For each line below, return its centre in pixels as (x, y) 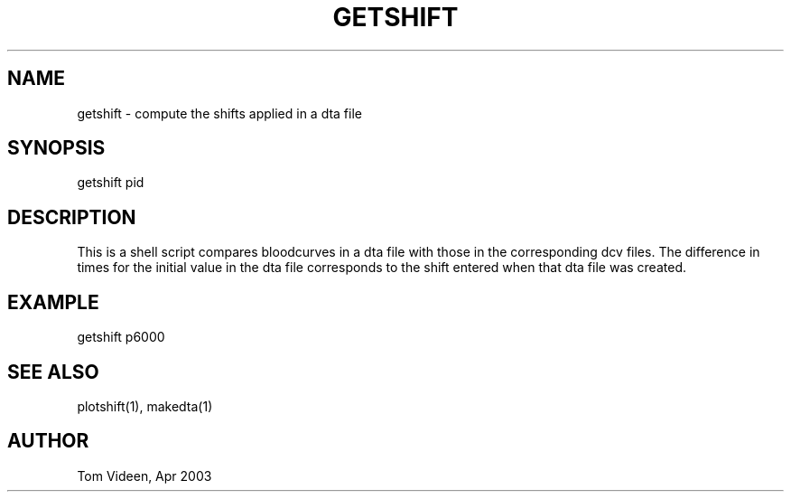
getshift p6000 (121, 337)
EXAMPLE (53, 302)
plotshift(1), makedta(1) (145, 406)
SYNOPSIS (56, 148)
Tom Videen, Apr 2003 (144, 475)
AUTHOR (48, 441)
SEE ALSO (53, 372)
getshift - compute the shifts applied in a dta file (219, 113)
